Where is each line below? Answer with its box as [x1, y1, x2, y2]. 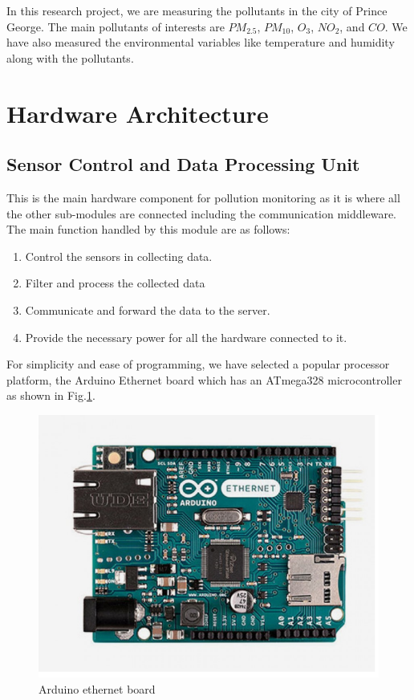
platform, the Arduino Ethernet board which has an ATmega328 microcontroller [6, 371, 402, 388]
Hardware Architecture [6, 96, 269, 129]
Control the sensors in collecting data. [25, 247, 213, 264]
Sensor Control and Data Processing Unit [6, 152, 360, 177]
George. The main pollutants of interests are [6, 18, 225, 35]
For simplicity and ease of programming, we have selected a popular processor [6, 356, 390, 372]
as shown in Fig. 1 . [6, 387, 95, 404]
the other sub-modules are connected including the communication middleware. [6, 205, 396, 222]
